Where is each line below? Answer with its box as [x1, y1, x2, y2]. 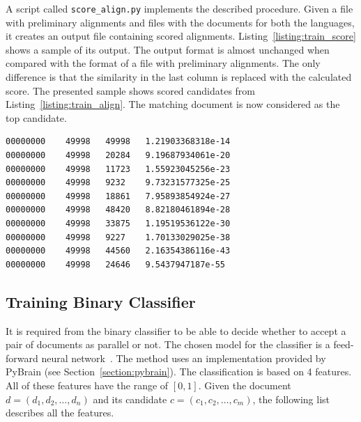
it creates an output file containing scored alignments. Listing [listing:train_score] [6, 29, 356, 43]
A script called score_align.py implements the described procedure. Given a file [6, 1, 353, 15]
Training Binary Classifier [6, 290, 196, 312]
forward [6, 350, 38, 365]
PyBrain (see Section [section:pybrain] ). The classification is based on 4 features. [6, 364, 352, 379]
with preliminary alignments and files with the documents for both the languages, [6, 15, 355, 29]
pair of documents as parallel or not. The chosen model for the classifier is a [6, 337, 330, 352]
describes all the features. [6, 405, 114, 420]
